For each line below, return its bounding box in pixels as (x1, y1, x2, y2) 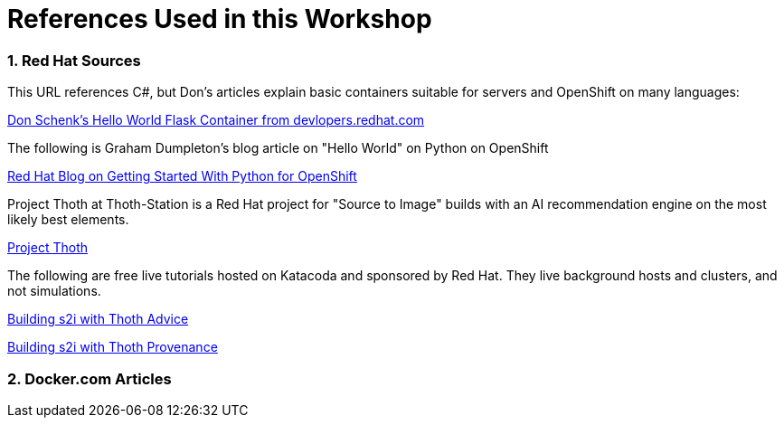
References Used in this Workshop (7, 4, 432, 34)
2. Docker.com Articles (7, 369, 172, 388)
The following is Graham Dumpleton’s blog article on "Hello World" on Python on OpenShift (7, 140, 549, 156)
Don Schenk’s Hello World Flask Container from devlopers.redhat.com (7, 112, 425, 128)
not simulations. (7, 283, 101, 299)
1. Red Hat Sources (7, 51, 141, 70)
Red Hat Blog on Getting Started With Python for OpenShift (7, 168, 357, 184)
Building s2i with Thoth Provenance (7, 339, 218, 355)
